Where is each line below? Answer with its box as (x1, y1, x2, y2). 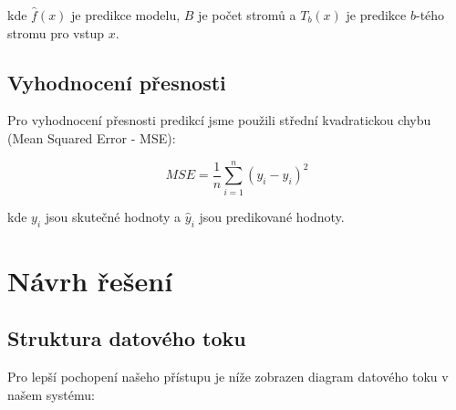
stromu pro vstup (7, 23, 105, 42)
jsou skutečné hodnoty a (45, 206, 181, 226)
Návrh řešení (7, 261, 173, 299)
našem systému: (7, 384, 95, 404)
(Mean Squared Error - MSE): (7, 128, 176, 147)
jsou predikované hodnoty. (199, 206, 345, 226)
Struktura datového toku (7, 324, 246, 352)
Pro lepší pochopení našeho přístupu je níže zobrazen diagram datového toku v (7, 367, 449, 386)
